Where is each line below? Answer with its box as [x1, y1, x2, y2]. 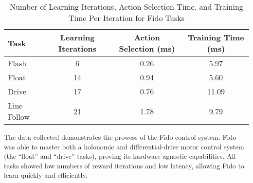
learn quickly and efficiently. [4, 170, 88, 180]
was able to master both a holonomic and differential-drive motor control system [4, 141, 244, 151]
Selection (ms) [119, 43, 175, 54]
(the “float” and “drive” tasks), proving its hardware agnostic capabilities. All [4, 151, 236, 161]
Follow [8, 111, 30, 122]
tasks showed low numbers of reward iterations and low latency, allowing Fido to [4, 160, 244, 170]
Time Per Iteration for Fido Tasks [68, 12, 185, 23]
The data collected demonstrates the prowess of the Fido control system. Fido [4, 132, 236, 142]
